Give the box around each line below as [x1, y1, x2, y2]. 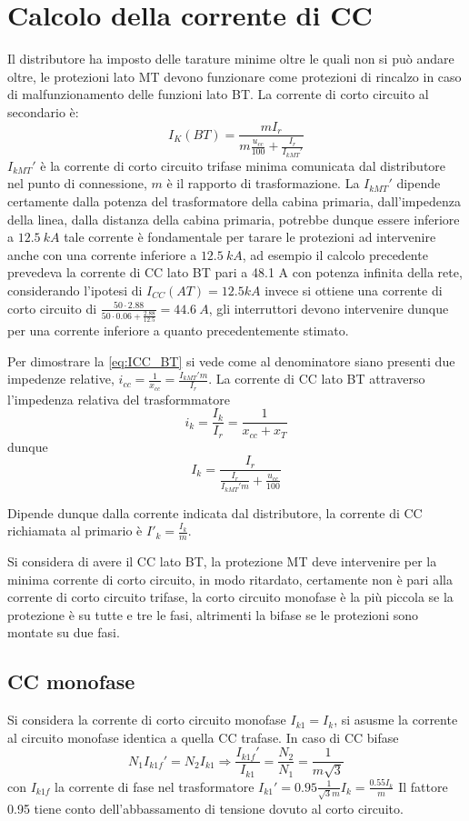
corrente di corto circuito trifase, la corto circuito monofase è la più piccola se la [7, 587, 454, 606]
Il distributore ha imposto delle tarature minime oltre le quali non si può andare [7, 49, 454, 68]
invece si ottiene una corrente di [264, 281, 443, 299]
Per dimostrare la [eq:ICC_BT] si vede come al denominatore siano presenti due [7, 351, 455, 370]
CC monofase [7, 667, 135, 696]
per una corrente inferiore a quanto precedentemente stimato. [7, 321, 349, 340]
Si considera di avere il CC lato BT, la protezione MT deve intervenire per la [7, 552, 437, 571]
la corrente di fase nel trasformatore [55, 776, 254, 796]
